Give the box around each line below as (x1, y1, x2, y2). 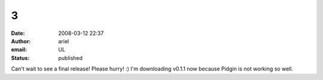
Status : (11, 54, 30, 62)
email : (11, 46, 27, 53)
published (58, 54, 83, 62)
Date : (11, 30, 25, 37)
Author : (11, 37, 31, 44)
